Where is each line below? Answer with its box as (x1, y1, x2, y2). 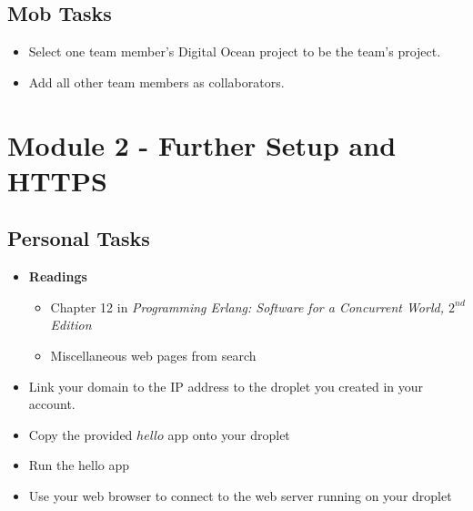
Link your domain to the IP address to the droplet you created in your (28, 376, 423, 395)
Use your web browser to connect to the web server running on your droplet (28, 485, 452, 505)
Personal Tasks (7, 224, 150, 252)
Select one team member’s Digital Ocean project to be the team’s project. (28, 42, 441, 61)
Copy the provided (28, 424, 133, 444)
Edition (50, 315, 92, 334)
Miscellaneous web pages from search (50, 345, 257, 364)
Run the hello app (28, 455, 130, 475)
